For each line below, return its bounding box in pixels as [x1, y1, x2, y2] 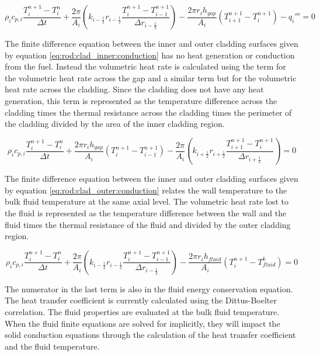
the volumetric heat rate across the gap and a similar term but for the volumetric [5, 71, 297, 84]
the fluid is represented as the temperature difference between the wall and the [5, 206, 287, 219]
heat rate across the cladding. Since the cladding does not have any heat [5, 83, 264, 95]
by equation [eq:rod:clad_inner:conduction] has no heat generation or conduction [5, 49, 295, 61]
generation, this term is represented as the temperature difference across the [5, 94, 277, 106]
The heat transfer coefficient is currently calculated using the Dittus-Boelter [5, 294, 277, 306]
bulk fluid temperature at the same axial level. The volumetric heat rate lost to [5, 195, 289, 208]
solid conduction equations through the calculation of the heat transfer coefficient [5, 329, 296, 341]
